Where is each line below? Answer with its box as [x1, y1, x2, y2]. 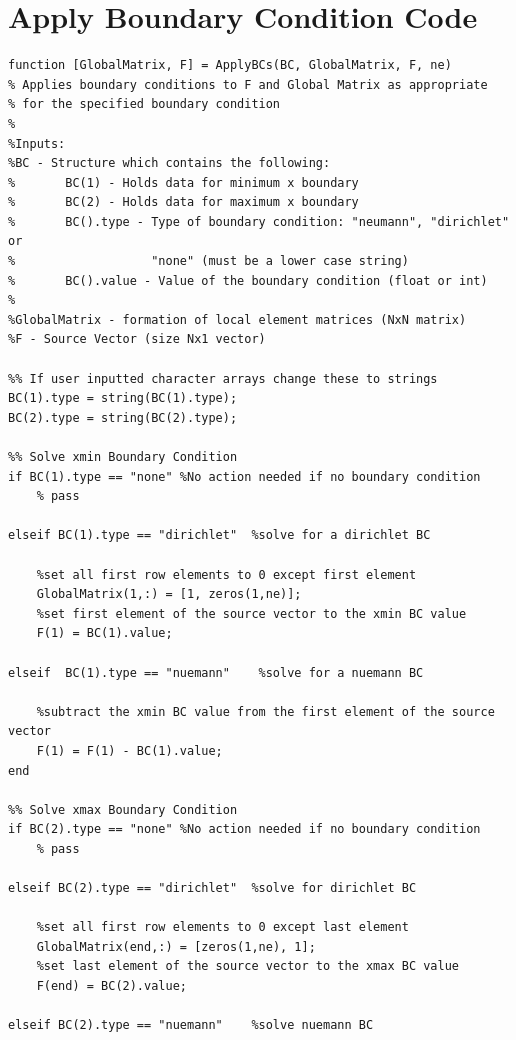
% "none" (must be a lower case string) [8, 254, 409, 269]
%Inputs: [8, 136, 66, 151]
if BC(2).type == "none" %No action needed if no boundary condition [8, 822, 481, 837]
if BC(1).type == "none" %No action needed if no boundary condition [8, 469, 481, 484]
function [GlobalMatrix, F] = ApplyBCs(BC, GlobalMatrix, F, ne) [8, 58, 452, 73]
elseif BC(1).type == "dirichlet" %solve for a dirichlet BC [8, 528, 431, 543]
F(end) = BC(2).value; [36, 979, 187, 994]
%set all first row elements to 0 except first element [36, 567, 417, 582]
